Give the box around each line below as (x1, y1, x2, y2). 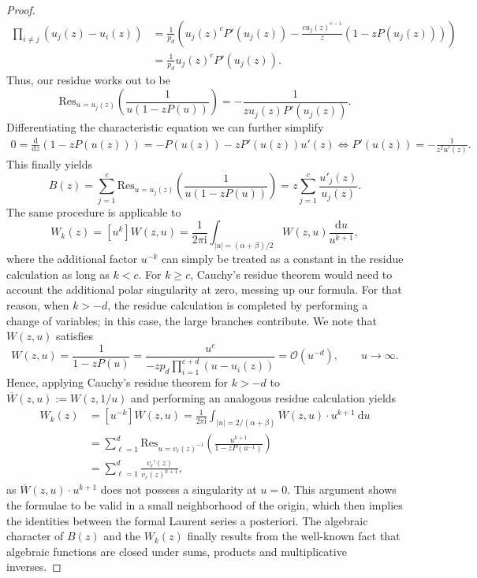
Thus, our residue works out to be (6, 72, 171, 88)
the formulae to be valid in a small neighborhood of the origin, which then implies (6, 497, 403, 513)
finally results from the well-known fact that (187, 528, 401, 544)
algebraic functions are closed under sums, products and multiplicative (6, 543, 347, 559)
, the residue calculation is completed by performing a (107, 297, 368, 313)
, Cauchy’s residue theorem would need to (190, 265, 393, 282)
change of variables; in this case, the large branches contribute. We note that (6, 312, 377, 328)
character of (6, 528, 64, 544)
